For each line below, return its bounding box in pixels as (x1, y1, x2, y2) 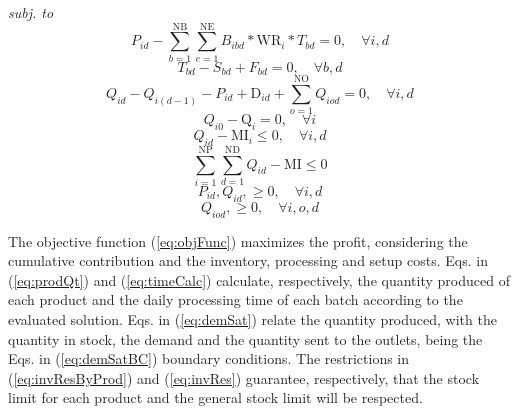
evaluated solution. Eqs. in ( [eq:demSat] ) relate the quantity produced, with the (8, 308, 497, 329)
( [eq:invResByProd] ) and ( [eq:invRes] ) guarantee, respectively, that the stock (8, 367, 480, 388)
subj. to (8, 2, 54, 22)
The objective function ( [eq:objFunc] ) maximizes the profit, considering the (8, 230, 468, 251)
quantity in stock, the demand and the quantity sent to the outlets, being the (8, 328, 483, 349)
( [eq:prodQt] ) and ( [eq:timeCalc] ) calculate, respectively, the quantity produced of (8, 269, 510, 290)
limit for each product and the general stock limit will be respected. (8, 387, 423, 408)
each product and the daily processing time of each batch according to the (8, 289, 463, 310)
